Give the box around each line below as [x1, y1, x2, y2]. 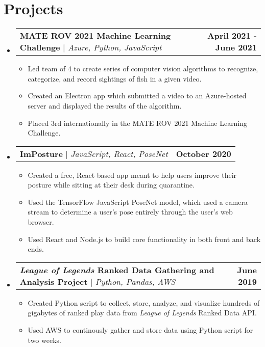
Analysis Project [19, 275, 88, 287]
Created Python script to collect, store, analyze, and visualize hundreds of [28, 297, 260, 308]
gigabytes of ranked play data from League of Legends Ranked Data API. [28, 307, 257, 318]
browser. [28, 217, 54, 227]
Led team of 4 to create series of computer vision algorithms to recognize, [28, 63, 258, 74]
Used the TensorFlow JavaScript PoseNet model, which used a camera [28, 196, 248, 207]
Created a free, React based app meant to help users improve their [28, 169, 237, 180]
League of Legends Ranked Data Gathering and [19, 263, 214, 276]
